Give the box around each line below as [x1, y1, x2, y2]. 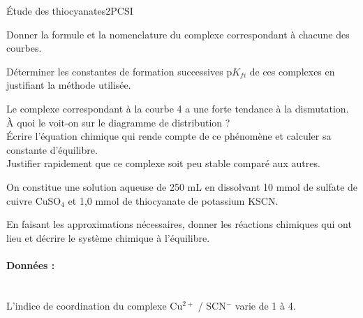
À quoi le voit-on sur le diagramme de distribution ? [6, 115, 230, 129]
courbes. [6, 41, 42, 55]
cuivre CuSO [6, 193, 61, 208]
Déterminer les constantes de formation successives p [6, 64, 232, 78]
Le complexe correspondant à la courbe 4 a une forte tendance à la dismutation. [6, 101, 349, 115]
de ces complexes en [249, 64, 335, 78]
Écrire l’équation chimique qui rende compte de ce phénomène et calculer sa [6, 129, 332, 143]
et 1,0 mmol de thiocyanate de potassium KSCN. [68, 193, 279, 208]
